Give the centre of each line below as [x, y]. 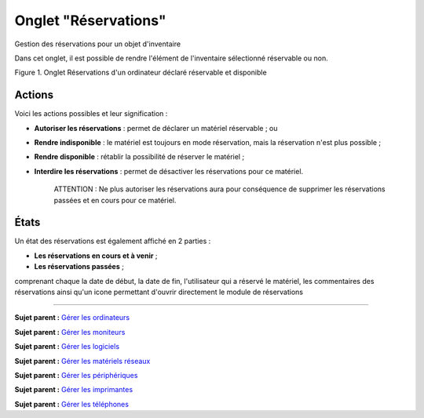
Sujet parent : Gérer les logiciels [67, 347]
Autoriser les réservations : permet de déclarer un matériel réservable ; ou [156, 128]
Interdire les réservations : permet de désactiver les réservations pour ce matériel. [169, 171]
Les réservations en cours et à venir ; [96, 256]
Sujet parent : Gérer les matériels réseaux [82, 361]
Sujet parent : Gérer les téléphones [72, 404]
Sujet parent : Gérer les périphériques [76, 375]
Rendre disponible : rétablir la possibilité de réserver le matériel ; [139, 157]
